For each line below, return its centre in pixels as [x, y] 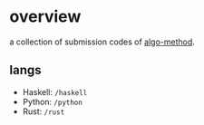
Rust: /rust [44, 111]
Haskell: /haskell [55, 91]
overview [45, 17]
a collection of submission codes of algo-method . [102, 42]
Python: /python [53, 101]
